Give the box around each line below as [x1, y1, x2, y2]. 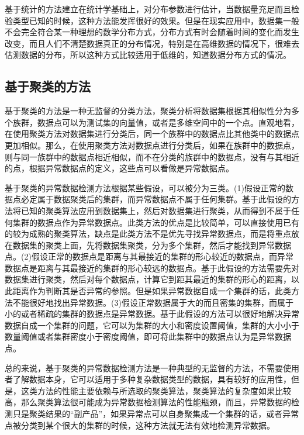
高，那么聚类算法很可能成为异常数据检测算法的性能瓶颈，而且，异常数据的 [5, 396, 291, 408]
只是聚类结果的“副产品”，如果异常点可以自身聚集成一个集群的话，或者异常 [12, 408, 299, 420]
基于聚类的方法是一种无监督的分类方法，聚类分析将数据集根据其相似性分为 [5, 105, 291, 117]
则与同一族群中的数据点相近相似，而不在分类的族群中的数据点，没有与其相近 [5, 150, 299, 163]
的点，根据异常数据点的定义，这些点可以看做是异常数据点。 [5, 162, 234, 174]
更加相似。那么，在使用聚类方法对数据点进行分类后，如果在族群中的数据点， [5, 139, 299, 151]
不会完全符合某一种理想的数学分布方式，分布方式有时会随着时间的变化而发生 [5, 26, 299, 38]
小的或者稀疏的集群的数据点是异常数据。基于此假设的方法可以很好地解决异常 [5, 308, 299, 320]
